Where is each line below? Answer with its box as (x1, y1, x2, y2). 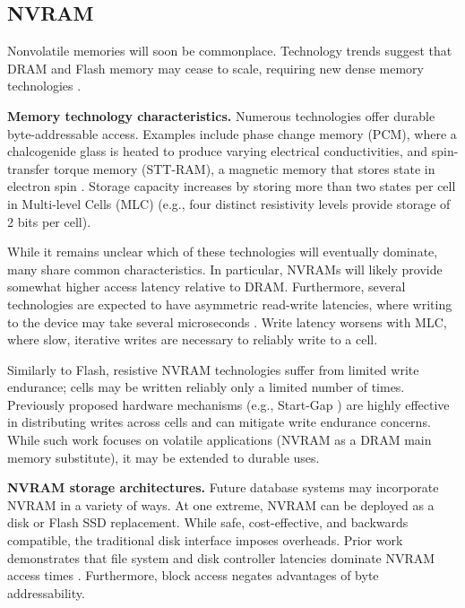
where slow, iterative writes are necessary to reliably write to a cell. (7, 330, 378, 349)
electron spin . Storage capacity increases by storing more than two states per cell (7, 177, 456, 195)
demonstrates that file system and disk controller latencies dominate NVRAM (7, 548, 435, 567)
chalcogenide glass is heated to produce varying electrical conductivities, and (7, 142, 428, 161)
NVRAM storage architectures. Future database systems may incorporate (7, 478, 439, 497)
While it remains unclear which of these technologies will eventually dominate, (7, 242, 438, 261)
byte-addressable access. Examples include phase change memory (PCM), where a (7, 124, 457, 143)
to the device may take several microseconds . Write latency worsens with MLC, (7, 312, 447, 331)
